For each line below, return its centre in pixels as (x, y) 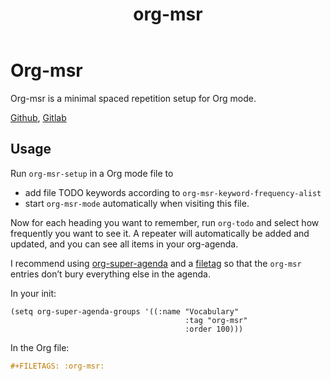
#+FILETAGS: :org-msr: (57, 366)
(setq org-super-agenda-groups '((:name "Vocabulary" (125, 311)
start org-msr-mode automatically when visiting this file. (137, 203)
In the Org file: (40, 347)
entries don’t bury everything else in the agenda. (110, 274)
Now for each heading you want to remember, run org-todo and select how (165, 222)
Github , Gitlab (38, 117)
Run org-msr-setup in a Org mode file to (92, 173)
